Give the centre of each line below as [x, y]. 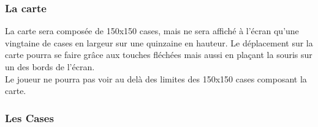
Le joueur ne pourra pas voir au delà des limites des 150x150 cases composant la [156, 78]
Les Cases [29, 118]
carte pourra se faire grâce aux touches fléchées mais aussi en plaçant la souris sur [159, 55]
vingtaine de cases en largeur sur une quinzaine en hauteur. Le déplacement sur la [159, 42]
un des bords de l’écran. [50, 67]
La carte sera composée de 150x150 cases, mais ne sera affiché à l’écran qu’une [152, 31]
